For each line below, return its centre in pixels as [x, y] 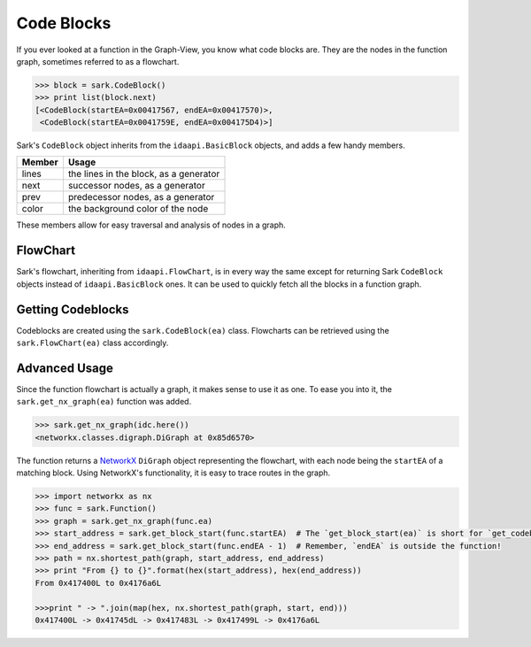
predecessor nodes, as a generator [141, 197]
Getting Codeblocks [73, 309]
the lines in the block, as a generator [144, 174]
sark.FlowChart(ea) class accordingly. [92, 343]
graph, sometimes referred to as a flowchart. [98, 61]
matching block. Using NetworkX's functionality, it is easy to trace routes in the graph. [173, 473]
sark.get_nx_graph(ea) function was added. [104, 402]
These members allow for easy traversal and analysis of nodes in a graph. [151, 225]
